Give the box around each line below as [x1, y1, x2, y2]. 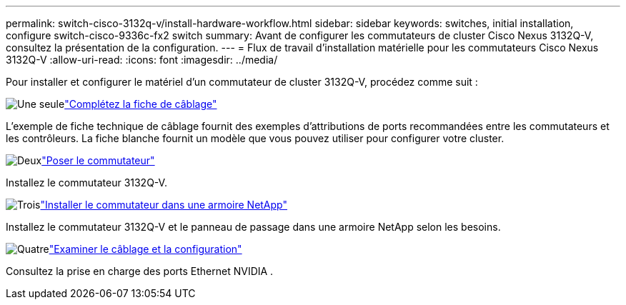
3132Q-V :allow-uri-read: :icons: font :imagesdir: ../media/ [6, 54, 278, 66]
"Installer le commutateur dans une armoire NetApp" [40, 199, 287, 211]
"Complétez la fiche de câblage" [64, 98, 217, 110]
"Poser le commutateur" [41, 154, 155, 166]
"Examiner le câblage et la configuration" [49, 243, 242, 255]
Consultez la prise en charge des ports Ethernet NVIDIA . [6, 265, 274, 277]
